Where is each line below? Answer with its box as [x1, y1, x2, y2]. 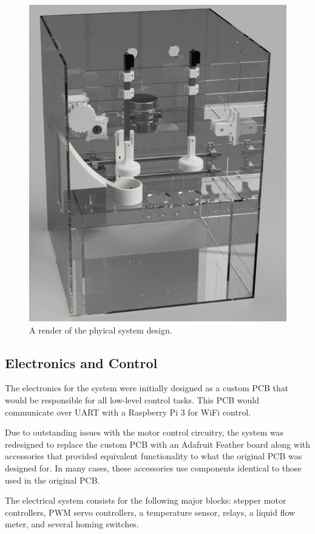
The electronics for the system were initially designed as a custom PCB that [5, 382, 289, 394]
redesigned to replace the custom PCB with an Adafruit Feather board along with [5, 437, 311, 450]
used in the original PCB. [5, 473, 100, 486]
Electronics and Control [5, 353, 158, 372]
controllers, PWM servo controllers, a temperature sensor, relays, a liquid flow [5, 505, 296, 518]
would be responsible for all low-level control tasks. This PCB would [5, 394, 259, 406]
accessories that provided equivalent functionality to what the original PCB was [5, 450, 302, 462]
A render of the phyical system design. [29, 323, 172, 336]
